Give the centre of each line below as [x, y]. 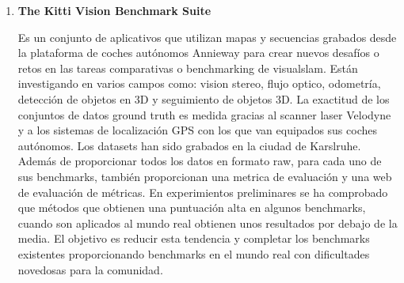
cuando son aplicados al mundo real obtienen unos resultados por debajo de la [208, 223]
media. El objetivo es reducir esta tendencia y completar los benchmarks [194, 238]
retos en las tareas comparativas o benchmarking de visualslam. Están [188, 68]
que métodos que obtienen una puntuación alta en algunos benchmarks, [192, 208]
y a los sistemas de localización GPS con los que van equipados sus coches [197, 130]
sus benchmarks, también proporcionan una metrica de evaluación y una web [205, 176]
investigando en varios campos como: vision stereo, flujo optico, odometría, [199, 83]
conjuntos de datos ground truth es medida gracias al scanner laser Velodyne [204, 114]
